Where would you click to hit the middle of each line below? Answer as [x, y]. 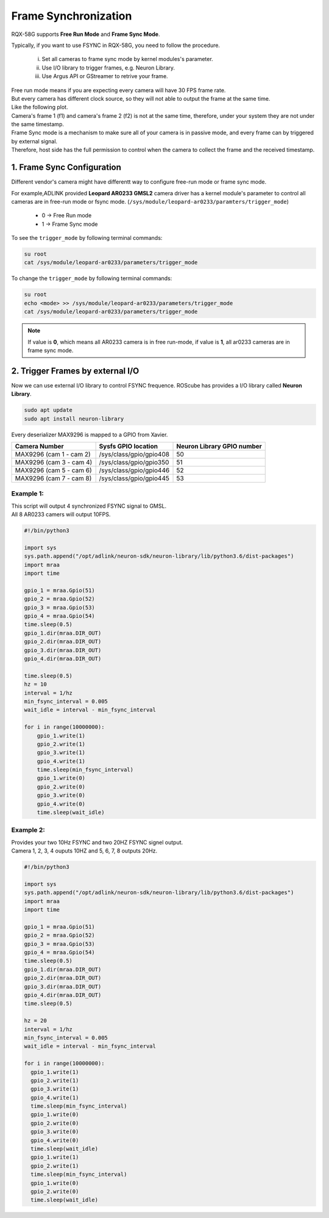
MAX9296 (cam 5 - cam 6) [54, 470]
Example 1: [27, 494]
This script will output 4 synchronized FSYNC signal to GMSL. [89, 506]
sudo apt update [48, 410]
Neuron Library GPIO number [219, 447]
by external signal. [34, 141]
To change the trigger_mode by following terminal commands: [92, 278]
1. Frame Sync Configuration [66, 168]
